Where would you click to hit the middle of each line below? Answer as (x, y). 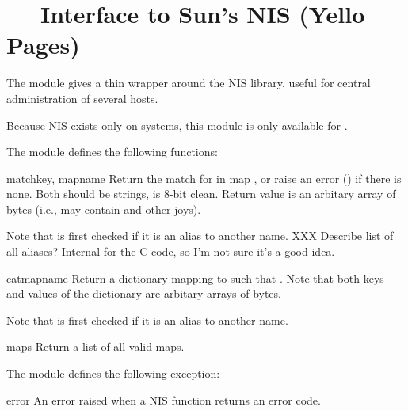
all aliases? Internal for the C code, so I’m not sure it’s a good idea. (171, 251)
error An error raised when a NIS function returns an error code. (164, 400)
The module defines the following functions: (112, 152)
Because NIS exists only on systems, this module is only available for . (177, 125)
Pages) (43, 45)
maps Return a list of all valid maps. (95, 346)
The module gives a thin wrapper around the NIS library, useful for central (189, 83)
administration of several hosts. (82, 98)
